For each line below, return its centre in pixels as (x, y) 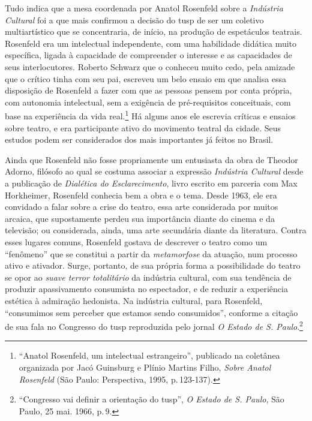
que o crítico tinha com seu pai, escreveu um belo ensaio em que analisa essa (146, 78)
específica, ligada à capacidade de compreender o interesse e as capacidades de (148, 55)
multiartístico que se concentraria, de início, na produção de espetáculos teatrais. (154, 31)
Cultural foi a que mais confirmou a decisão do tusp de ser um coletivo (134, 19)
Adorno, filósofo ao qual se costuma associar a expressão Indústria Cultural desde (154, 171)
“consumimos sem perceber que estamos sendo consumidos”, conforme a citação (151, 312)
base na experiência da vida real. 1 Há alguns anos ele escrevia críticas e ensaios (150, 115)
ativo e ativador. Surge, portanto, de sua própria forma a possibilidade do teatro (153, 265)
